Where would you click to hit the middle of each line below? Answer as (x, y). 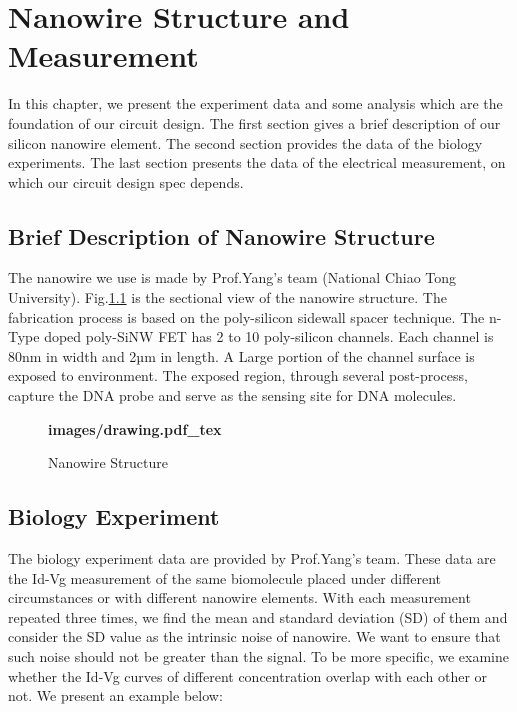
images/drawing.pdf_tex (135, 428)
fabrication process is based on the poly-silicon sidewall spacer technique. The (246, 316)
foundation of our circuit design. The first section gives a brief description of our (254, 122)
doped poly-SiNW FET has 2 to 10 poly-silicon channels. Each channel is (269, 336)
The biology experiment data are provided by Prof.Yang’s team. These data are (252, 558)
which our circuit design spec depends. (126, 181)
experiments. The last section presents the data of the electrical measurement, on (257, 162)
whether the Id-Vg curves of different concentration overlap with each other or (248, 675)
